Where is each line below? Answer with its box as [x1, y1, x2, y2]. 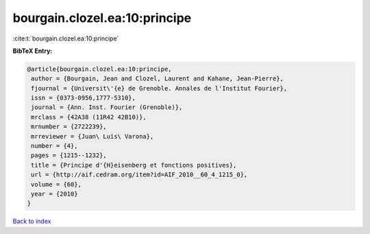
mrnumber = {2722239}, [31, 123, 108, 130]
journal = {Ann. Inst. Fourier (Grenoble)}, [31, 104, 183, 111]
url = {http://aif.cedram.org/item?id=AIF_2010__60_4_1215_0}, [31, 171, 248, 178]
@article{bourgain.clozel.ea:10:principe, [27, 65, 172, 73]
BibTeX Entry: [12, 47, 53, 55]
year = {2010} [31, 190, 78, 198]
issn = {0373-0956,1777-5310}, [31, 94, 136, 102]
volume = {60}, [31, 180, 82, 188]
